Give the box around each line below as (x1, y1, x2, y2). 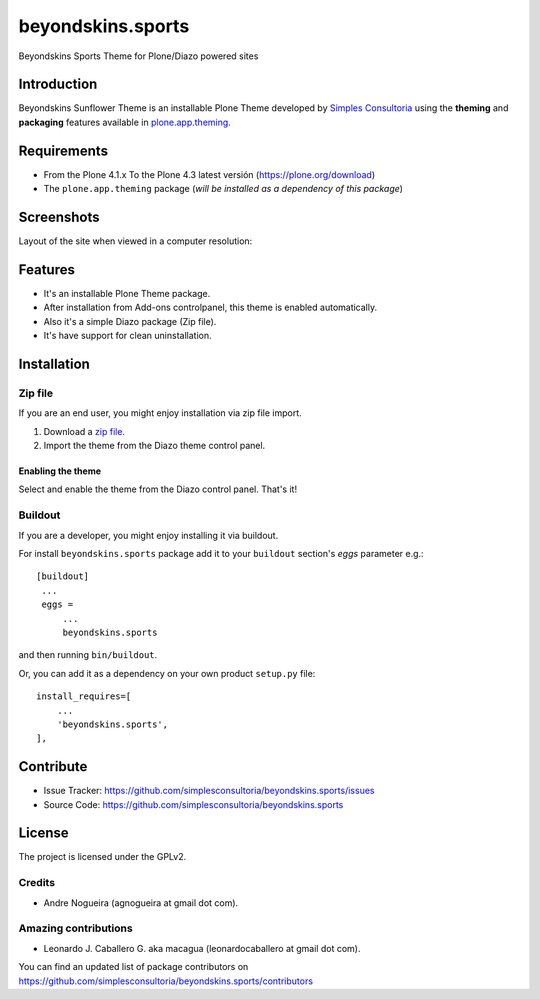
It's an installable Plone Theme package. (43, 287, 211, 299)
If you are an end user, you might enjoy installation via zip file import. (18, 407, 302, 419)
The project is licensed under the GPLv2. (18, 851, 187, 863)
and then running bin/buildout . (18, 649, 158, 661)
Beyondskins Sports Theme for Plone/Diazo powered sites (18, 50, 259, 62)
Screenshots (18, 208, 100, 225)
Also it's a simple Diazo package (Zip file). (43, 315, 217, 327)
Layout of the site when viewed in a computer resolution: (18, 235, 253, 247)
